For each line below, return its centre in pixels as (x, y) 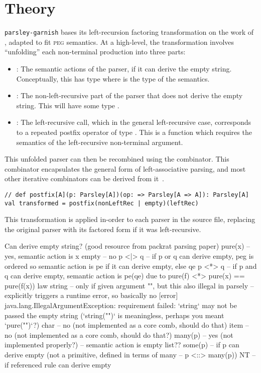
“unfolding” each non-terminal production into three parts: (95, 52)
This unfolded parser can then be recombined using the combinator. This (117, 159)
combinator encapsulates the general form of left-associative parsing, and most (125, 168)
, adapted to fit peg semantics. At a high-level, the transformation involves (119, 42)
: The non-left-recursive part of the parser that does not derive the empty (129, 95)
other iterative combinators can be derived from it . (85, 178)
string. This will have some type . (68, 105)
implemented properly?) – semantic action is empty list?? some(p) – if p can (122, 345)
